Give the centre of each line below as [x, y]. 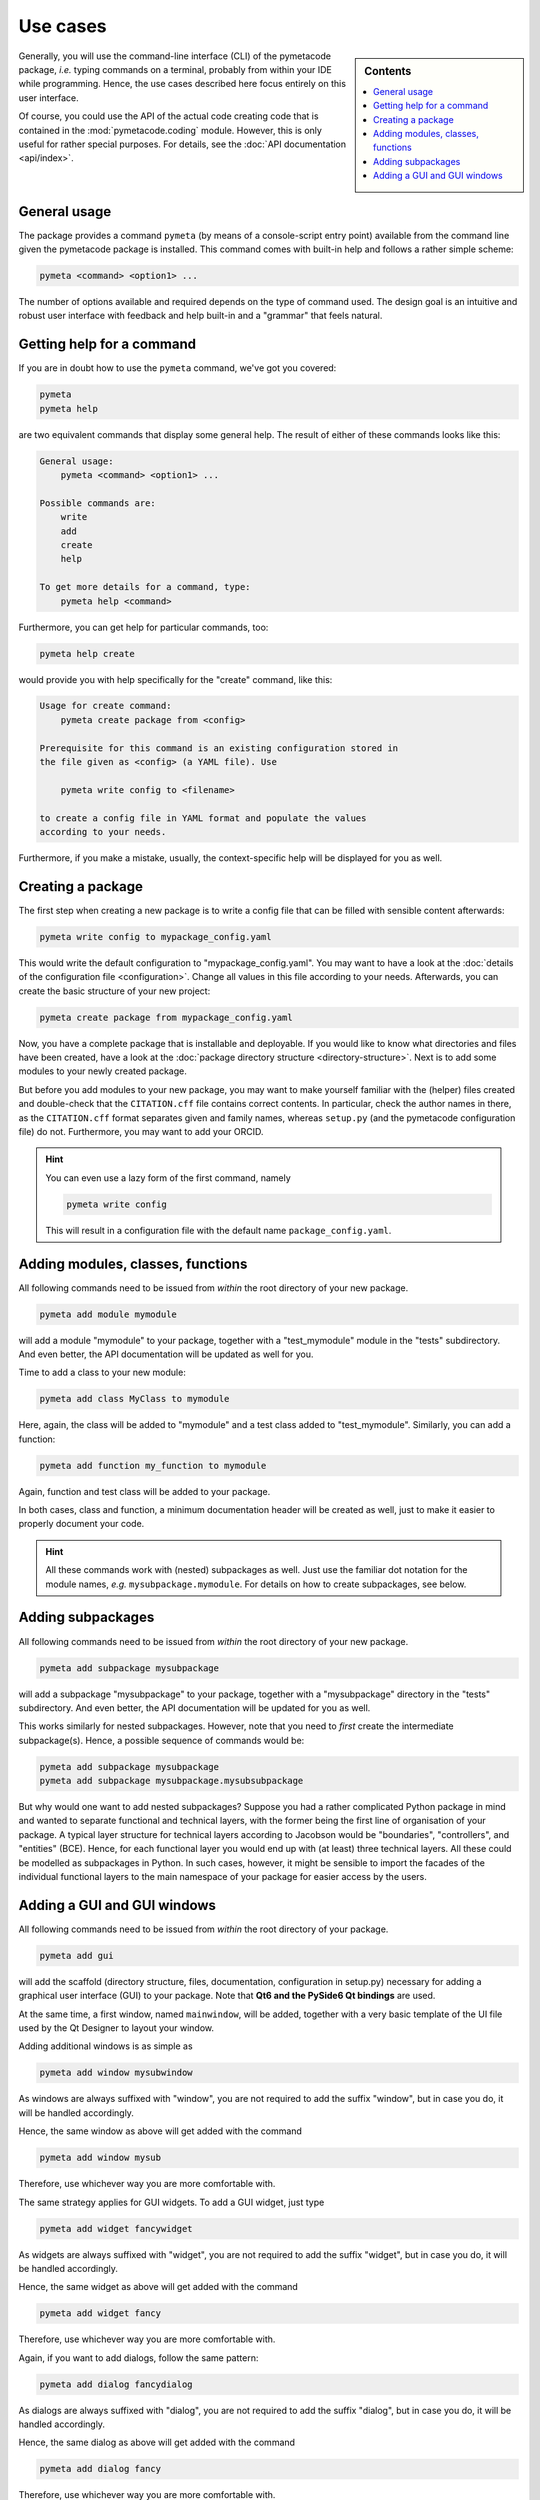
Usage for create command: [105, 706]
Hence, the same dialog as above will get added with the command [156, 2442]
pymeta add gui [76, 1955]
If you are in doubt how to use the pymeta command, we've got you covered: [177, 368]
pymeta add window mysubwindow [116, 2073]
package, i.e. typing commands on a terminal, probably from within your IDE [175, 69]
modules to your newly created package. [102, 1071]
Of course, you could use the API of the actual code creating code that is [168, 116]
